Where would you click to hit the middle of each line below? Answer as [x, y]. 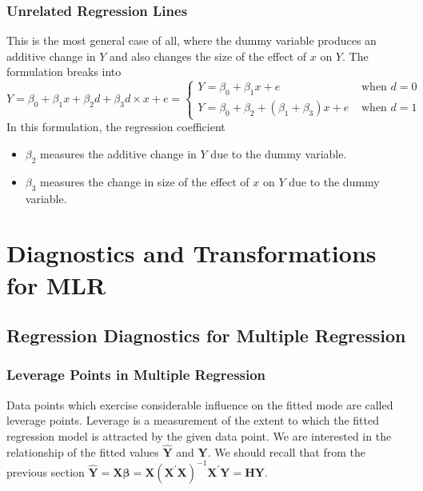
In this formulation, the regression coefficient [116, 127]
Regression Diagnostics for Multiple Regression [206, 335]
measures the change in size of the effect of [145, 181]
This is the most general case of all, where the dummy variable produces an [192, 40]
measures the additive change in [118, 153]
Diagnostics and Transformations [192, 253]
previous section [46, 471]
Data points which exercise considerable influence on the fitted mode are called [200, 404]
